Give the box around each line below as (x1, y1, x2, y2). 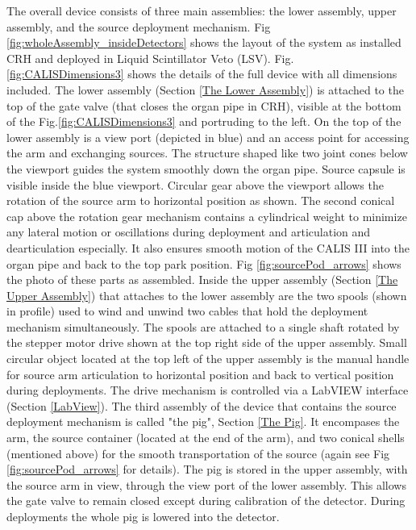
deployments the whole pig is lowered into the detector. (6, 508, 280, 524)
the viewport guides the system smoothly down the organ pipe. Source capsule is (6, 160, 406, 177)
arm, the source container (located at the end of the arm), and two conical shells (6, 429, 405, 446)
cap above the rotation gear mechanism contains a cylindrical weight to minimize (6, 207, 407, 224)
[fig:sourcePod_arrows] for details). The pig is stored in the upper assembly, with (6, 461, 408, 478)
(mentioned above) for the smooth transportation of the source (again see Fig (6, 444, 390, 461)
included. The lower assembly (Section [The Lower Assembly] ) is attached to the (6, 81, 404, 98)
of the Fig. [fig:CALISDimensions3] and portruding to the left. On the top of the (6, 113, 401, 130)
